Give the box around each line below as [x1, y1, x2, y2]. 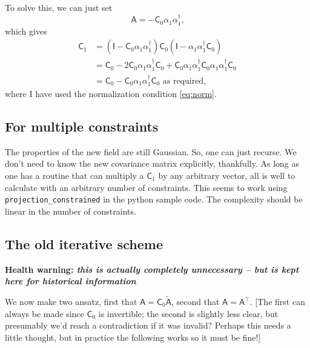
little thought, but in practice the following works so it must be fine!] [5, 330, 261, 343]
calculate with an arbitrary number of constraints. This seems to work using [5, 181, 288, 193]
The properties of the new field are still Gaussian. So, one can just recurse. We [5, 145, 297, 158]
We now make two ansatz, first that [5, 295, 137, 308]
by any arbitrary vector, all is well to [158, 169, 295, 181]
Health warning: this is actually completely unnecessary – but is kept [5, 263, 299, 275]
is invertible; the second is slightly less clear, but [98, 307, 279, 320]
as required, [162, 76, 206, 85]
